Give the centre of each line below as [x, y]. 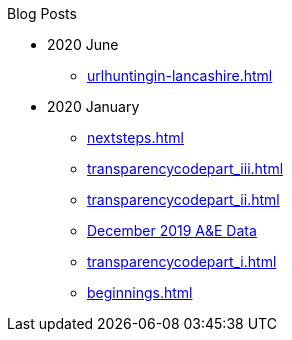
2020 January [93, 106]
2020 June [83, 44]
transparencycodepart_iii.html [185, 168]
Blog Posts [42, 13]
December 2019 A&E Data [172, 230]
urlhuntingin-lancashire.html [180, 75]
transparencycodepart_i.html [182, 261]
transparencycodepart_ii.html [183, 199]
